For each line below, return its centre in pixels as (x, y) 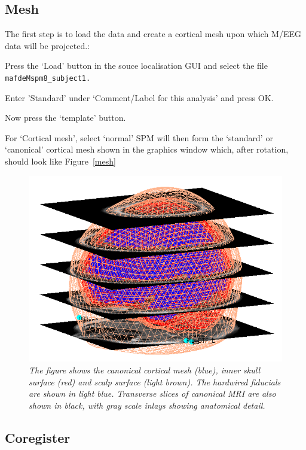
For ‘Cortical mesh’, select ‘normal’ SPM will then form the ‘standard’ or (139, 137)
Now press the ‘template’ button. (65, 118)
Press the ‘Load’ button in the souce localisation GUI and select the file (136, 66)
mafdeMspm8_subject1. (48, 78)
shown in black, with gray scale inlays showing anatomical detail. (147, 405)
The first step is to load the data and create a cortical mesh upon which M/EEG (153, 34)
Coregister (38, 437)
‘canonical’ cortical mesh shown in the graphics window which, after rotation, (147, 149)
